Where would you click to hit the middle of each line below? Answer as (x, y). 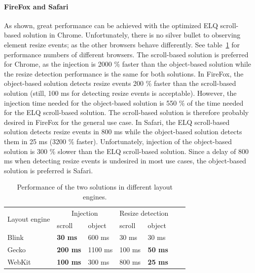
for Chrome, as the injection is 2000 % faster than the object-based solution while (127, 64)
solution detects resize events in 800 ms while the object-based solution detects (123, 132)
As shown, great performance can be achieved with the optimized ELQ (111, 25)
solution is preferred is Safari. (49, 170)
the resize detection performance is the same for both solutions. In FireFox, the (124, 73)
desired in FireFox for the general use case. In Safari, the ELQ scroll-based (117, 122)
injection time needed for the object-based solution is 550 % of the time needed (124, 102)
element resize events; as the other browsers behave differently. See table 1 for (122, 44)
